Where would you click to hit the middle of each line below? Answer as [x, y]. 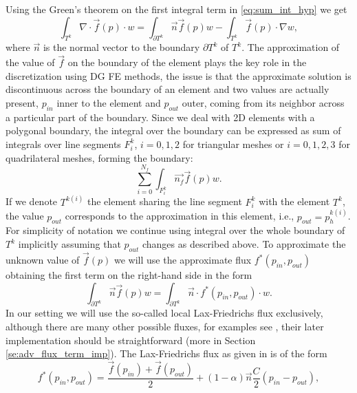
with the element [294, 201]
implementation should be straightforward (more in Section [131, 340]
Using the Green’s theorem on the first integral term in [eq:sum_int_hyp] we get [176, 9]
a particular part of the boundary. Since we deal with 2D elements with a [160, 117]
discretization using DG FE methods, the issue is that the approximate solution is [178, 75]
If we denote [32, 201]
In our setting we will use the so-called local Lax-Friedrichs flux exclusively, [164, 313]
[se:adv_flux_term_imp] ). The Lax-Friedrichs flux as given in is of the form [166, 353]
